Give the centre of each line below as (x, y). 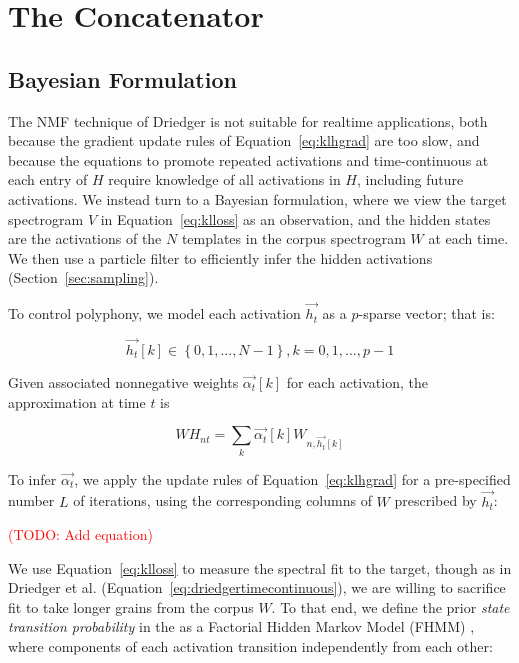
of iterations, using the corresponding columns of (222, 500)
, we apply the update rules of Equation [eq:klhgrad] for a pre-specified (292, 478)
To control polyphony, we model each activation (154, 313)
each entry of (48, 179)
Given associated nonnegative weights (123, 381)
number (31, 500)
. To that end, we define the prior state (390, 606)
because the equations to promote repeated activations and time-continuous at (248, 159)
